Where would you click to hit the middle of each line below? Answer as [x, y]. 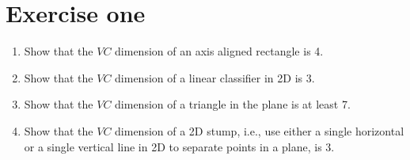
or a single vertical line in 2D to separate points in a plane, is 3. [179, 146]
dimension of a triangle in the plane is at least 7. [233, 104]
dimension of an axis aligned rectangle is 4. [219, 51]
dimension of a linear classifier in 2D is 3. [215, 77]
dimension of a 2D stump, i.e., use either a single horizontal [260, 130]
